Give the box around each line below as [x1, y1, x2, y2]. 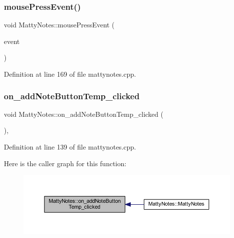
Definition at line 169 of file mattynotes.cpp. [4, 69, 136, 79]
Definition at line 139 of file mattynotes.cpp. [4, 142, 136, 151]
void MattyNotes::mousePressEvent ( [4, 20, 115, 30]
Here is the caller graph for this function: [4, 158, 127, 168]
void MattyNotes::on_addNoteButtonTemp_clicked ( [4, 108, 163, 119]
